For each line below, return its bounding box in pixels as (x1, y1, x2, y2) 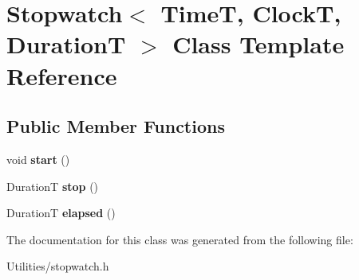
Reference (6, 59, 117, 91)
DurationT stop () (6, 177, 99, 194)
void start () (6, 150, 70, 167)
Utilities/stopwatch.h (6, 258, 109, 274)
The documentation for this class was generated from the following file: (6, 231, 353, 247)
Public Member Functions (6, 114, 225, 138)
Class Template (172, 28, 345, 60)
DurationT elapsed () (6, 204, 116, 221)
